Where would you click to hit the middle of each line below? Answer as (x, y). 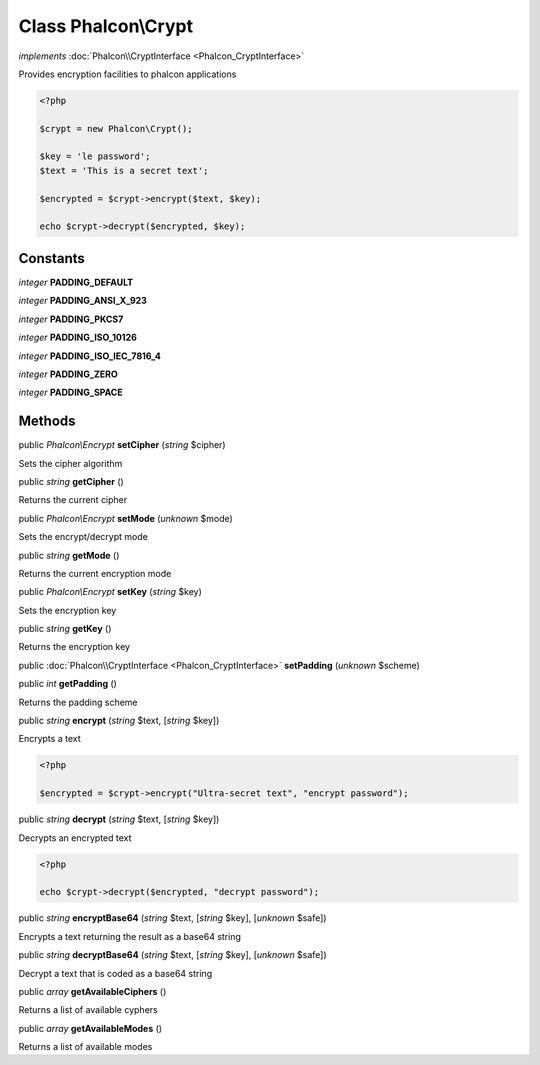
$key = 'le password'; (95, 156)
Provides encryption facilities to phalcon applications (127, 74)
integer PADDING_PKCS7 (71, 319)
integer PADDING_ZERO (68, 374)
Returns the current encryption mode (95, 573)
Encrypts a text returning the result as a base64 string (130, 936)
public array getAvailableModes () (90, 1028)
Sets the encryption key (67, 610)
